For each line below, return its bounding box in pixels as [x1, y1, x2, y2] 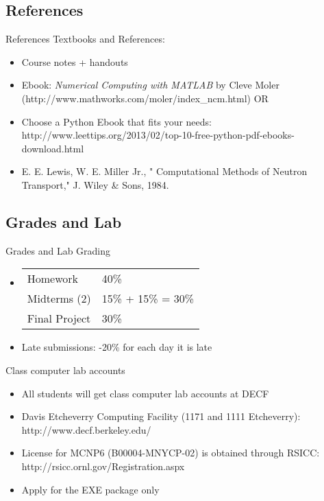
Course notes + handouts [21, 54, 128, 69]
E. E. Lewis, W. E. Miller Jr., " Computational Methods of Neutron [21, 164, 308, 178]
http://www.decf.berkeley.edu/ [21, 422, 151, 436]
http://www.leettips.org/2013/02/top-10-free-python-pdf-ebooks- [21, 128, 295, 142]
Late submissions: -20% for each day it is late [21, 340, 212, 354]
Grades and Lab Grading [5, 243, 111, 257]
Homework [27, 270, 79, 287]
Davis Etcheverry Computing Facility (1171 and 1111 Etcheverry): [21, 409, 301, 423]
